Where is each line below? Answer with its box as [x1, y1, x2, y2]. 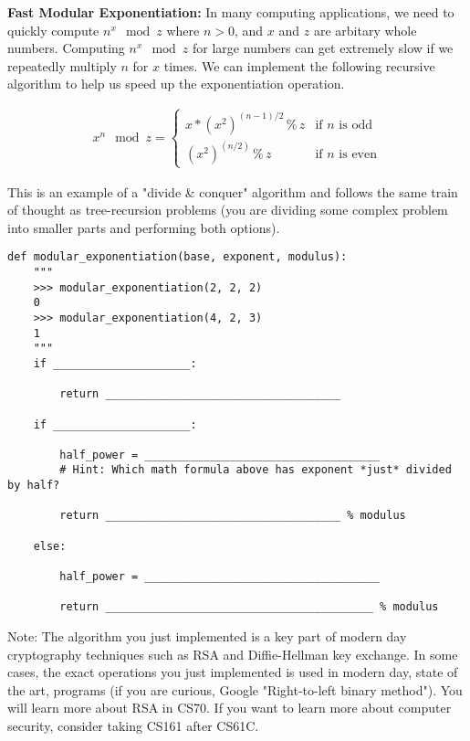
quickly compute [7, 20, 99, 39]
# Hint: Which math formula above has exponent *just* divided [59, 463, 452, 477]
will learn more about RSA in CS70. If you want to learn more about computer [7, 698, 452, 717]
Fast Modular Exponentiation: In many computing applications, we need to [7, 3, 454, 21]
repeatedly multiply [7, 56, 117, 75]
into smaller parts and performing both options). [7, 217, 280, 237]
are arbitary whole [313, 20, 417, 39]
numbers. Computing [7, 38, 125, 58]
